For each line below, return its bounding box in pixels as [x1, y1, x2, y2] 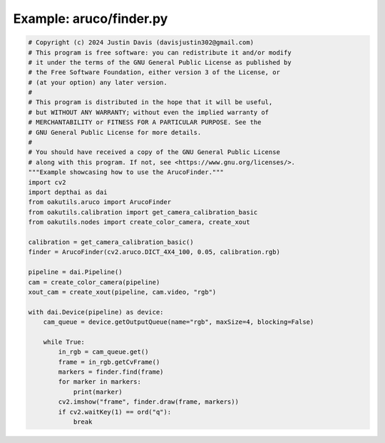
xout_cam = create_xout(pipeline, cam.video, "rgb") [28, 287, 217, 296]
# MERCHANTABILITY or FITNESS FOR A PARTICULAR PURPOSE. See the [28, 118, 262, 126]
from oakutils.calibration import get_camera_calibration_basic [28, 208, 258, 216]
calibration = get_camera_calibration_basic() [28, 238, 194, 246]
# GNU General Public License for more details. [28, 128, 202, 136]
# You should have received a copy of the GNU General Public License [28, 148, 281, 156]
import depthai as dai [28, 188, 108, 196]
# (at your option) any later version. [28, 78, 168, 86]
